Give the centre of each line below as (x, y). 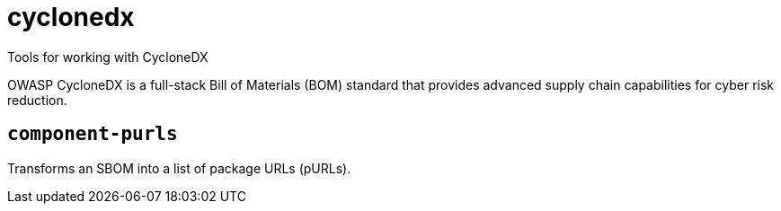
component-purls (93, 134)
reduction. (37, 100)
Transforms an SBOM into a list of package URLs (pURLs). (179, 168)
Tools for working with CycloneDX (108, 57)
